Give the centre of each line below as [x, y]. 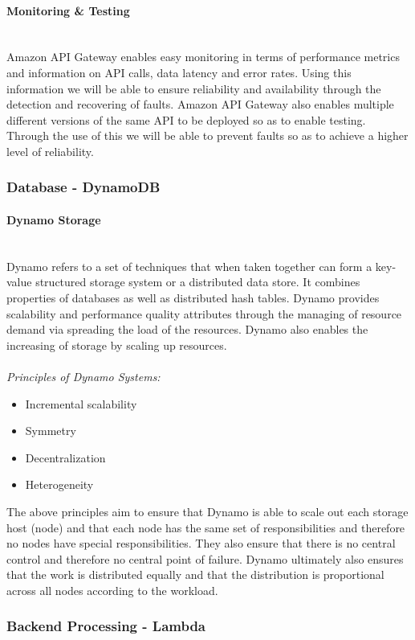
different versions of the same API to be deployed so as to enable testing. [186, 119]
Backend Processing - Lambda [106, 626]
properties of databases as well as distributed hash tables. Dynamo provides [193, 297]
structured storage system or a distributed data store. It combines [198, 282]
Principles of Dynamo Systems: [83, 376]
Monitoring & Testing [68, 10]
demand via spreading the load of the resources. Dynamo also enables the [187, 329]
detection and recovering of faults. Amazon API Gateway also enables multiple [200, 104]
